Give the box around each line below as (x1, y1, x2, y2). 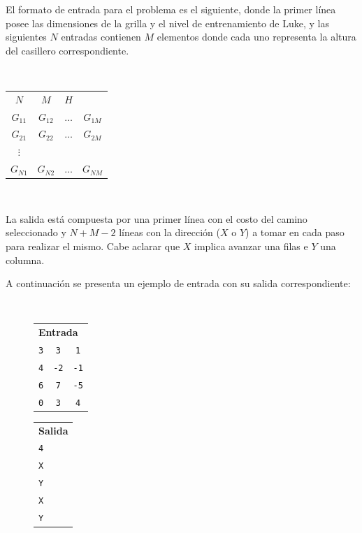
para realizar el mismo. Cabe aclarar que (6, 238, 180, 253)
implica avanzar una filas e (194, 238, 308, 253)
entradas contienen (61, 29, 141, 44)
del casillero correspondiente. (6, 43, 129, 57)
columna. (6, 252, 45, 267)
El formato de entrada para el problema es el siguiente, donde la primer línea (6, 2, 336, 16)
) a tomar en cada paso (245, 225, 345, 240)
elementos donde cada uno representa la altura (157, 29, 356, 44)
